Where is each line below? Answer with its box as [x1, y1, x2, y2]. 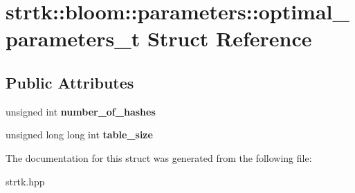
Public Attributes [6, 71, 134, 93]
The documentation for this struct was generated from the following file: [6, 150, 312, 165]
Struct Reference [147, 24, 312, 53]
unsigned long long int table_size [6, 127, 153, 142]
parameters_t [6, 24, 140, 53]
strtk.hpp [6, 174, 45, 188]
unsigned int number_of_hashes [6, 104, 156, 118]
